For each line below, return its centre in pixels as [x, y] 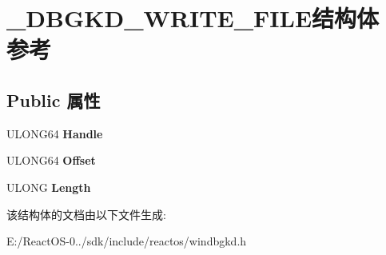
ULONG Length [49, 187]
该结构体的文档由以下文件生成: [86, 214]
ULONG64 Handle [55, 133]
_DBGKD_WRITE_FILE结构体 [193, 18]
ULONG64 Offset [51, 160]
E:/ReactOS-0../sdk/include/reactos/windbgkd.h [127, 241]
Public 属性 [54, 100]
